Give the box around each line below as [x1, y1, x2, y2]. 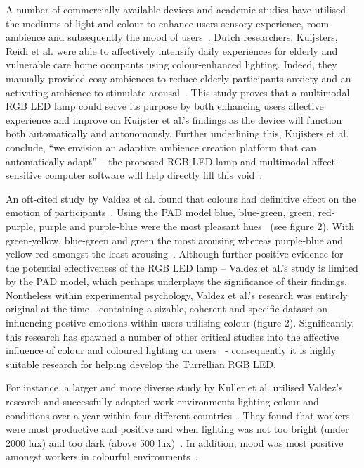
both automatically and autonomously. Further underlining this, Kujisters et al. [6, 126, 349, 141]
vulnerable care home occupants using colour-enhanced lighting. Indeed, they [6, 57, 337, 72]
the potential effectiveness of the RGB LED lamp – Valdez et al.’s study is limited [6, 260, 358, 274]
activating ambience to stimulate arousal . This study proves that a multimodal [6, 84, 350, 99]
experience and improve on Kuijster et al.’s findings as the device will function [6, 112, 342, 127]
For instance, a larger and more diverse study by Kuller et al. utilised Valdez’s [6, 380, 343, 395]
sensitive [6, 167, 42, 182]
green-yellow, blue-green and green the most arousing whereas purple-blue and [6, 232, 343, 247]
